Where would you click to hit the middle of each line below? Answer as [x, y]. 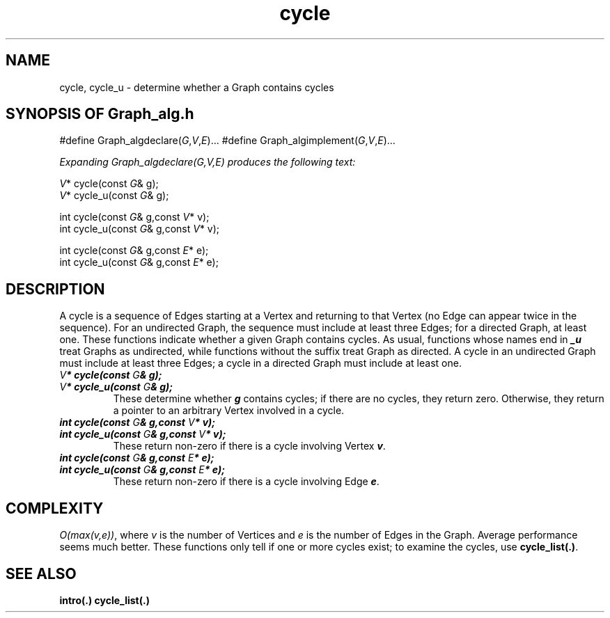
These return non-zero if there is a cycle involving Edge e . [246, 482]
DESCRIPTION [55, 289]
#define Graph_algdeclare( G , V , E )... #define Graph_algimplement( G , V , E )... [227, 141]
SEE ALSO [41, 573]
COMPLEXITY [55, 508]
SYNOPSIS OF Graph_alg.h [100, 114]
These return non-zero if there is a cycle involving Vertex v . [249, 446]
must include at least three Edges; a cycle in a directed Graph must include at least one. [260, 363]
